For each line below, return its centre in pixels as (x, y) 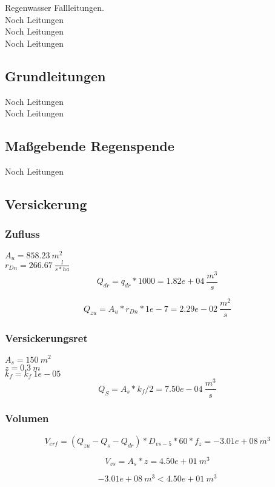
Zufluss (22, 234)
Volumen (27, 418)
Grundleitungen (55, 76)
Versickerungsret (46, 338)
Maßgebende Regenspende (90, 146)
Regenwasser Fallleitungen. (55, 7)
